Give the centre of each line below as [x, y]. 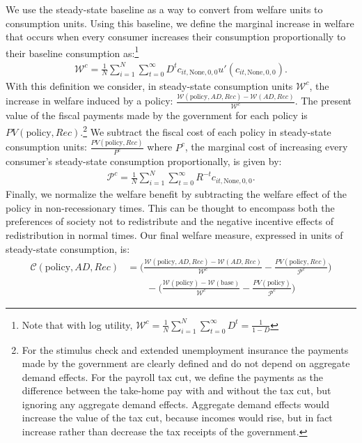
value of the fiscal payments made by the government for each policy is [157, 115]
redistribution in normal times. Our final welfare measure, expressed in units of [174, 235]
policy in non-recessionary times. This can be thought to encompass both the [170, 207]
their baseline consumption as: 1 [72, 52]
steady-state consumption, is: [68, 248]
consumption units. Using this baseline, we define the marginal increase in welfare [180, 23]
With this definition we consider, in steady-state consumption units [149, 85]
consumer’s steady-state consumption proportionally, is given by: [144, 161]
